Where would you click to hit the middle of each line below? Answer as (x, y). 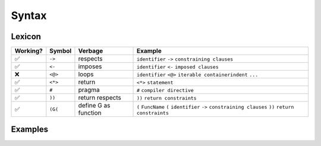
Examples (30, 130)
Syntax (29, 15)
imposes (90, 66)
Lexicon (26, 36)
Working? (29, 51)
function (90, 113)
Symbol (61, 51)
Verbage (91, 51)
